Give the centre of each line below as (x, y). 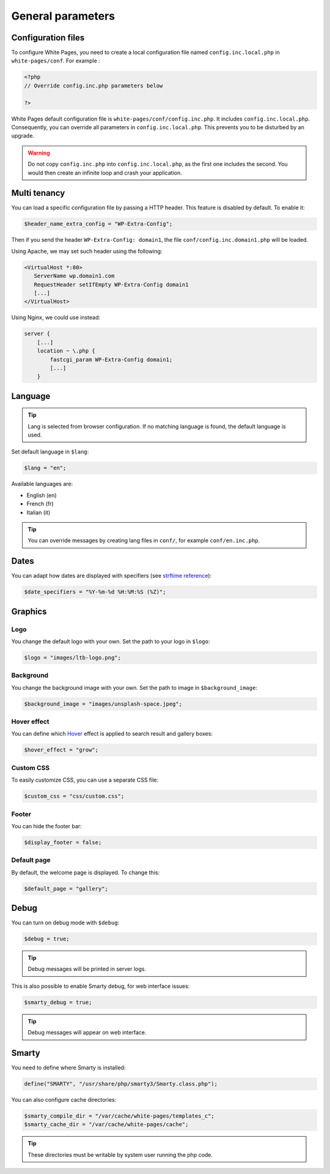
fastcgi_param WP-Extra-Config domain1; (111, 359)
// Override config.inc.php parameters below (94, 85)
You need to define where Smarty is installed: (68, 1067)
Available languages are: (42, 484)
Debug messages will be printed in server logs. (87, 969)
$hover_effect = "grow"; (61, 750)
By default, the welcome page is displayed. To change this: (86, 872)
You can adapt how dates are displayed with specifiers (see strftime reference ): (112, 576)
